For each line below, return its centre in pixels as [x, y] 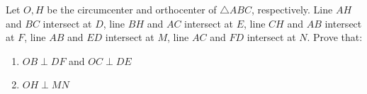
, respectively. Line [292, 9]
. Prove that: [335, 37]
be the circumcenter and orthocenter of [132, 9]
